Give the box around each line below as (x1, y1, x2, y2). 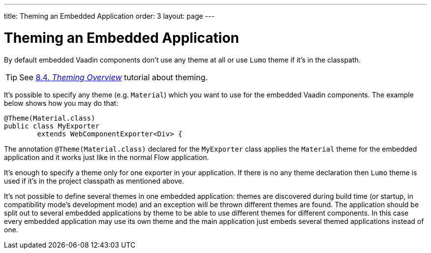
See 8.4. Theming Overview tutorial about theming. (19, 72, 208, 82)
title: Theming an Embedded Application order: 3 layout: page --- (4, 12, 215, 20)
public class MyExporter (4, 122, 99, 130)
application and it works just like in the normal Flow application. (4, 153, 209, 161)
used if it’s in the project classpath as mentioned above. (4, 176, 185, 185)
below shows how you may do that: (4, 98, 119, 107)
